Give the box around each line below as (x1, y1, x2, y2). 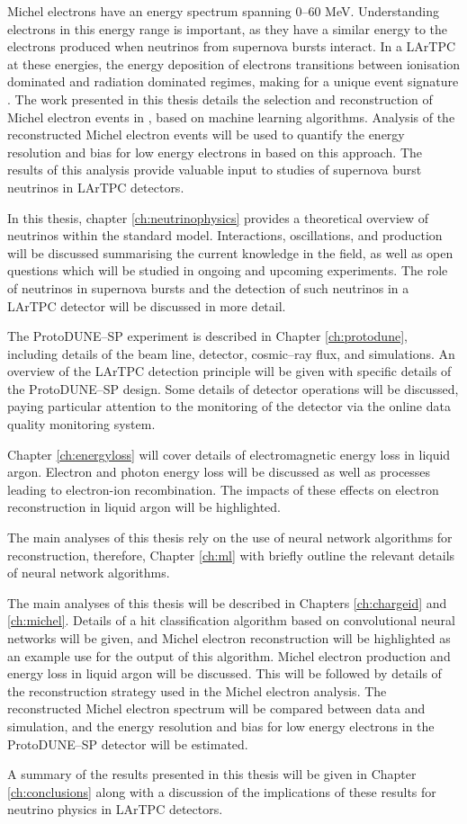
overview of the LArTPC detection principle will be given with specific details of (7, 362, 452, 381)
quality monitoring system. (7, 415, 156, 434)
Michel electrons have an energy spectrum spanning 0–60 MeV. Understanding (7, 2, 439, 20)
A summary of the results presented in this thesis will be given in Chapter (7, 765, 417, 784)
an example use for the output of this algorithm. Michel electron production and (7, 646, 451, 665)
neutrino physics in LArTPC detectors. (7, 800, 223, 819)
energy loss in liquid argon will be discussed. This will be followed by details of (7, 664, 442, 683)
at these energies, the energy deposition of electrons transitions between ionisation (7, 54, 461, 73)
